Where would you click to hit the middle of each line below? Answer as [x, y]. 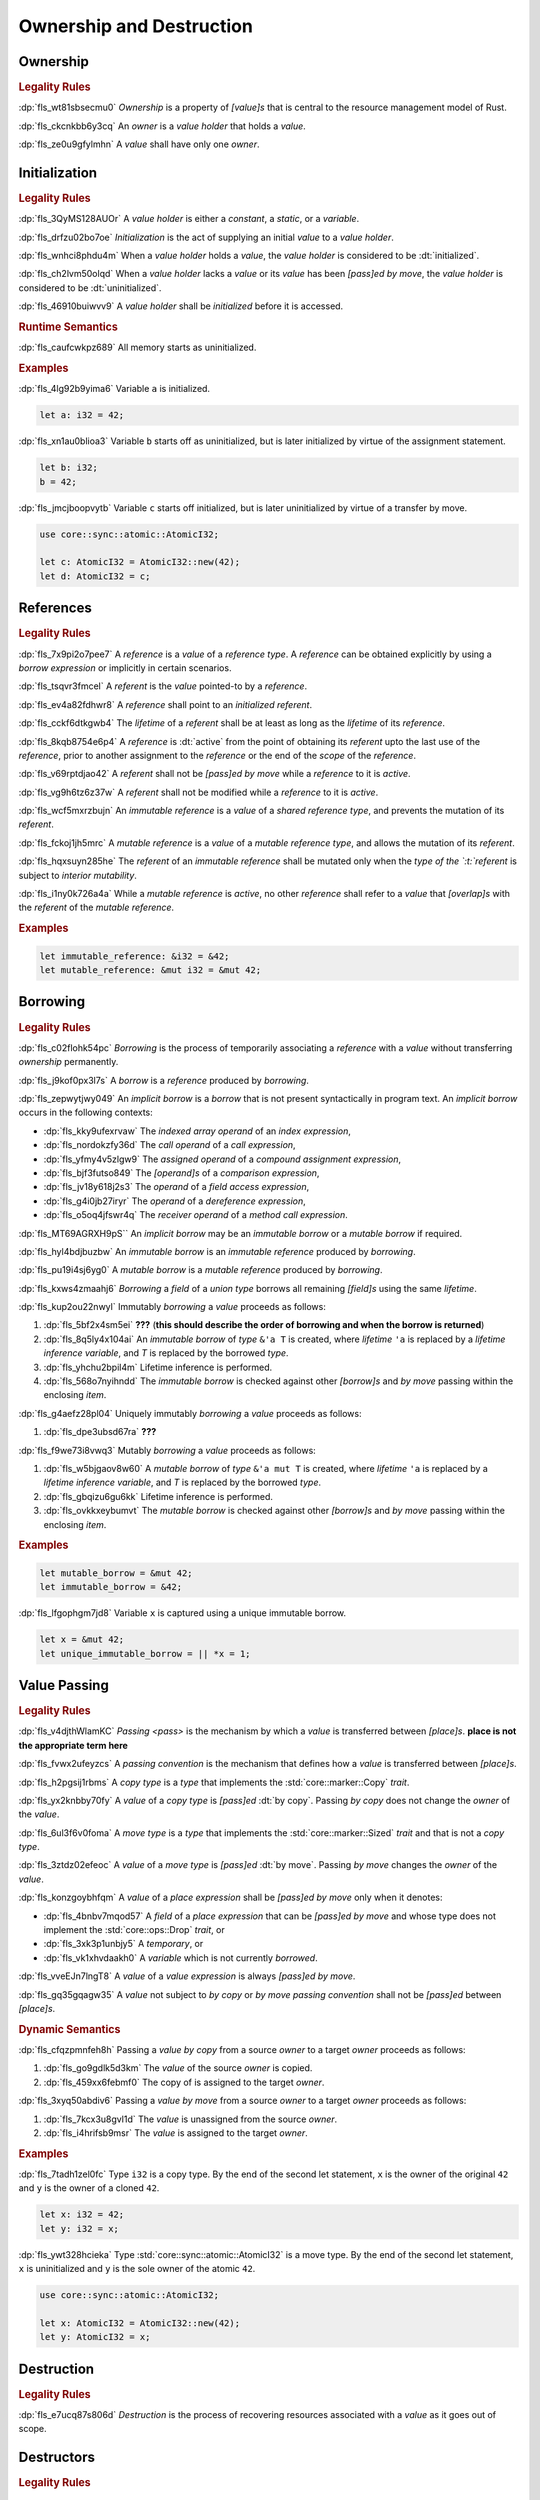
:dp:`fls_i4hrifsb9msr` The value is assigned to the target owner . [176, 2132]
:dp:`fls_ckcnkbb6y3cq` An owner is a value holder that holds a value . [162, 126]
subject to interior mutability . [77, 875]
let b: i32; [69, 468]
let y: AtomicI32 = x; [95, 2337]
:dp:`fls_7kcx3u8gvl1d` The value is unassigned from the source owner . [190, 2119]
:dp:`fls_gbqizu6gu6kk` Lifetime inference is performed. [158, 1496]
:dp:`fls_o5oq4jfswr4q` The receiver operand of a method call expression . [196, 1215]
